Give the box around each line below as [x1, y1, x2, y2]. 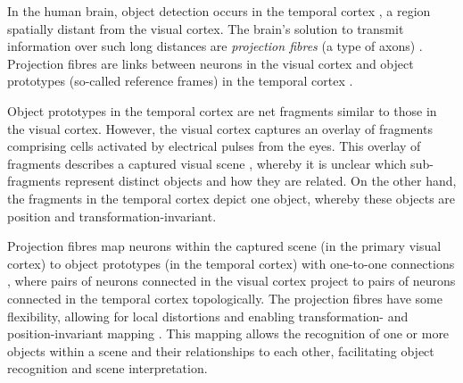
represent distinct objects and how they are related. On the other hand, [64, 171, 457, 190]
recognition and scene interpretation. [7, 359, 208, 378]
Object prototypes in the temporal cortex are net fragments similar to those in [7, 101, 437, 120]
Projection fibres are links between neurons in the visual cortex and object [7, 54, 414, 72]
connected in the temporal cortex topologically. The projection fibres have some [7, 288, 442, 307]
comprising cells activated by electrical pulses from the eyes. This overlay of [7, 137, 421, 155]
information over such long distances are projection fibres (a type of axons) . [7, 37, 423, 55]
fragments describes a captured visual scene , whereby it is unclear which [7, 154, 407, 172]
